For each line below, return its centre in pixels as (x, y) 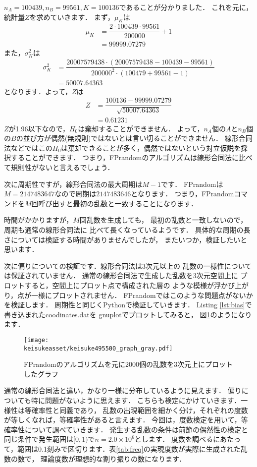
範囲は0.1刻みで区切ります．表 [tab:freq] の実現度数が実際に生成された (129, 449)
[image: (36, 340)
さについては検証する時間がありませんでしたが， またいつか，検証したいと (126, 239)
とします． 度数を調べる (174, 439)
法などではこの (28, 147)
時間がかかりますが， (39, 220)
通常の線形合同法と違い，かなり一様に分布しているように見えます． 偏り (123, 390)
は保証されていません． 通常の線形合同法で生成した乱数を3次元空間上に (121, 275)
